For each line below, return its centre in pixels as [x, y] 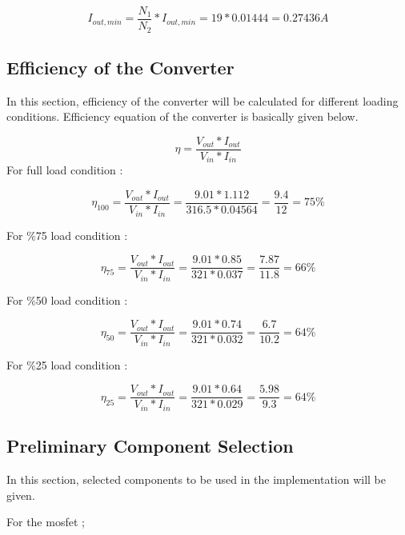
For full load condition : [65, 170]
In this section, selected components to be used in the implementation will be [196, 479]
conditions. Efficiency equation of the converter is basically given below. [182, 116]
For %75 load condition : [67, 235]
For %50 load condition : [67, 299]
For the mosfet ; [46, 522]
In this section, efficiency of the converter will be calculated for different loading [202, 100]
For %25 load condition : [67, 364]
